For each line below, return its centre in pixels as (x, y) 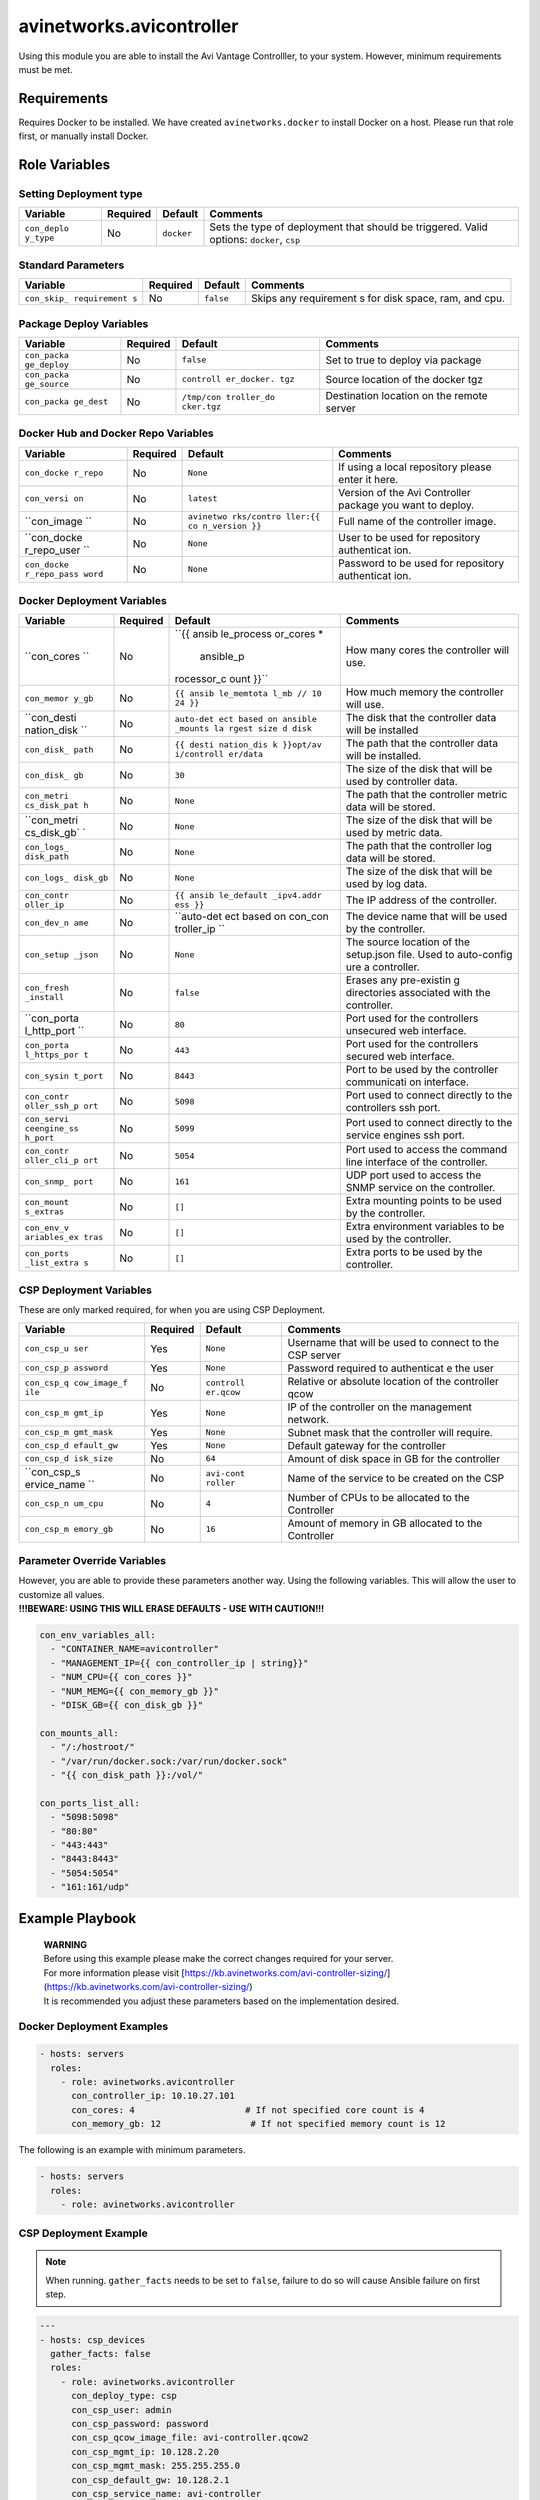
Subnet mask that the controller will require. (390, 1432)
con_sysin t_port (64, 1075)
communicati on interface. (407, 1082)
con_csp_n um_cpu (64, 1503)
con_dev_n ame (56, 922)
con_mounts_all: (79, 1733)
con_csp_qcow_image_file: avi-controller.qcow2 (190, 2438)
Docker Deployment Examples (93, 2027)
